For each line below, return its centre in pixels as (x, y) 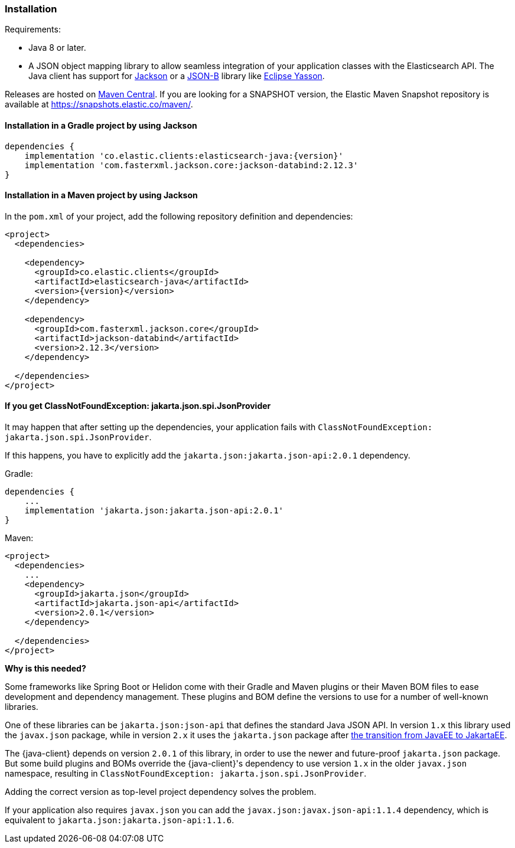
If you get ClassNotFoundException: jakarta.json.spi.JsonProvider (138, 406)
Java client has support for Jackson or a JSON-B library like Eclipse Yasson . (177, 76)
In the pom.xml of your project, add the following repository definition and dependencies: (179, 216)
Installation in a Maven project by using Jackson (101, 195)
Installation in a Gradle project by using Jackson (101, 125)
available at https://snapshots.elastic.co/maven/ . (99, 104)
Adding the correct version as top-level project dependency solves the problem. (161, 792)
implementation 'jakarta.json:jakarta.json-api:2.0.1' (154, 511)
